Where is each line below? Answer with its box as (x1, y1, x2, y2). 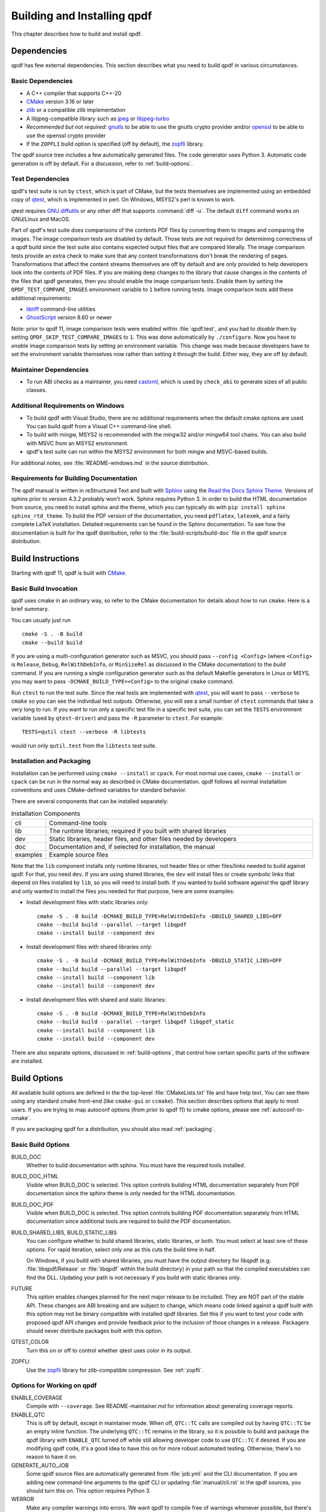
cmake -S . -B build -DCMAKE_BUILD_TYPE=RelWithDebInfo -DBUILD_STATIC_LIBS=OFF (37, 957, 283, 964)
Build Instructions (11, 553, 80, 564)
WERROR (11, 1496, 34, 1503)
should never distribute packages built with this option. (26, 1328, 163, 1335)
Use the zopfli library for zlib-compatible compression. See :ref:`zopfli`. (26, 1366, 203, 1374)
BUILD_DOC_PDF (11, 1201, 54, 1208)
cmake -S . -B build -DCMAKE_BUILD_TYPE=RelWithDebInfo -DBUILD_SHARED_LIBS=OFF (37, 913, 283, 919)
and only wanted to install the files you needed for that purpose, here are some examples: (11, 887, 235, 894)
